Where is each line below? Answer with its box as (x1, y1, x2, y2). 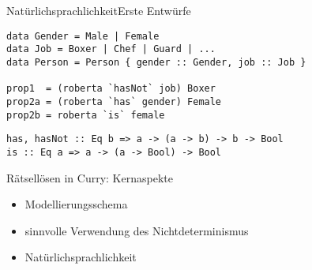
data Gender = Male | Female (6, 30, 160, 42)
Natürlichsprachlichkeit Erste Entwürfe (6, 2, 191, 18)
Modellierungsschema (24, 196, 128, 212)
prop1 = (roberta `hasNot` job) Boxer (6, 83, 216, 95)
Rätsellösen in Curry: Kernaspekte (6, 169, 173, 186)
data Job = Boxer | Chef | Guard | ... (6, 43, 216, 55)
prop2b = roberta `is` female (6, 109, 165, 121)
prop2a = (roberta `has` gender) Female (6, 96, 222, 107)
